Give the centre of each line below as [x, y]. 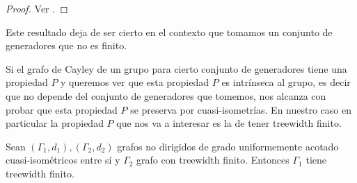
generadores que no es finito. [66, 45]
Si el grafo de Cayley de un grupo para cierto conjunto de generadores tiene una [176, 68]
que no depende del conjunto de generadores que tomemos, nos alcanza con [166, 95]
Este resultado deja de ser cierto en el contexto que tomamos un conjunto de [169, 32]
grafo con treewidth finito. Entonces [213, 160]
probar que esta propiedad [62, 109]
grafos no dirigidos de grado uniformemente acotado [228, 146]
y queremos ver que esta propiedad [135, 82]
